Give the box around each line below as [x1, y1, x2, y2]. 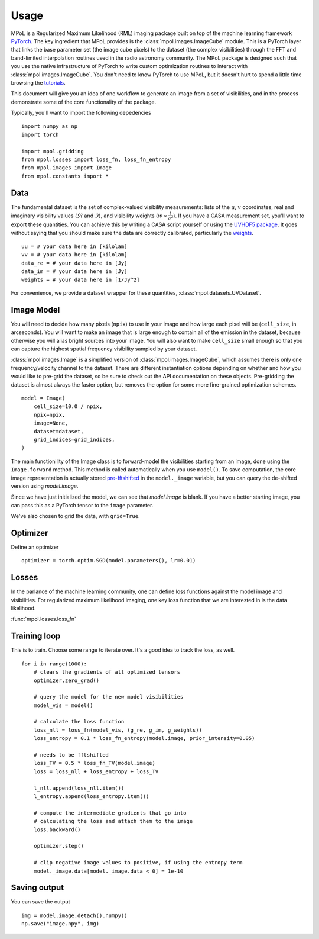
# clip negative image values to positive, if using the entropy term [33, 859, 243, 866]
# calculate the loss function [33, 718, 125, 725]
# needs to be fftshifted [33, 752, 109, 758]
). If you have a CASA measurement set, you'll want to [173, 212, 304, 219]
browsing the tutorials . [11, 79, 66, 86]
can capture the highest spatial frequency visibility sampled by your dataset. [11, 345, 197, 352]
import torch [21, 131, 59, 138]
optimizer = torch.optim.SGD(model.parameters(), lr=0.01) [21, 557, 196, 564]
